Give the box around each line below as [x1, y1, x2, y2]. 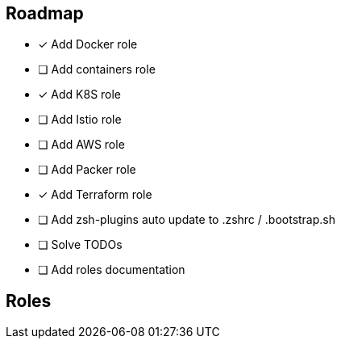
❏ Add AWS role [38, 137, 125, 152]
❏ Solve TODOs [38, 238, 123, 252]
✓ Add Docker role [38, 37, 138, 52]
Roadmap [6, 3, 84, 23]
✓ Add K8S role [38, 87, 122, 102]
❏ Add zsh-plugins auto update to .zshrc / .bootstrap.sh [38, 212, 336, 227]
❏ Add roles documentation [38, 263, 185, 277]
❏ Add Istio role [38, 112, 122, 127]
